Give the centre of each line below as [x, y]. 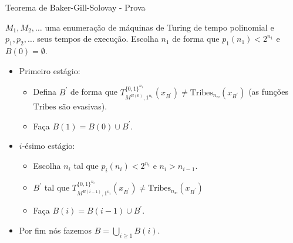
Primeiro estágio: [50, 70]
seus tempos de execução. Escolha [98, 39]
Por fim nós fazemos [55, 230]
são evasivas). [83, 106]
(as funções [268, 91]
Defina [45, 91]
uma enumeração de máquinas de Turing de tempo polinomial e [159, 27]
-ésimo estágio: [48, 146]
